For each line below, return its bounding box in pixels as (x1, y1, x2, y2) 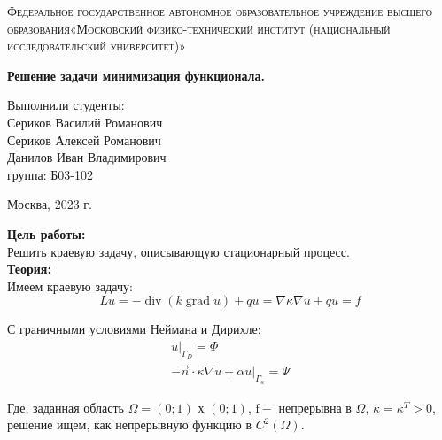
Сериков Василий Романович (7, 112, 163, 131)
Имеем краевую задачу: (7, 276, 133, 295)
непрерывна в (278, 398, 352, 416)
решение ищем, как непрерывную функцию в (7, 415, 252, 434)
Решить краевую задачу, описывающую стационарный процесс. (7, 242, 350, 260)
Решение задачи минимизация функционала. (7, 66, 265, 84)
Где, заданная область (7, 398, 125, 416)
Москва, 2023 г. (7, 195, 92, 213)
